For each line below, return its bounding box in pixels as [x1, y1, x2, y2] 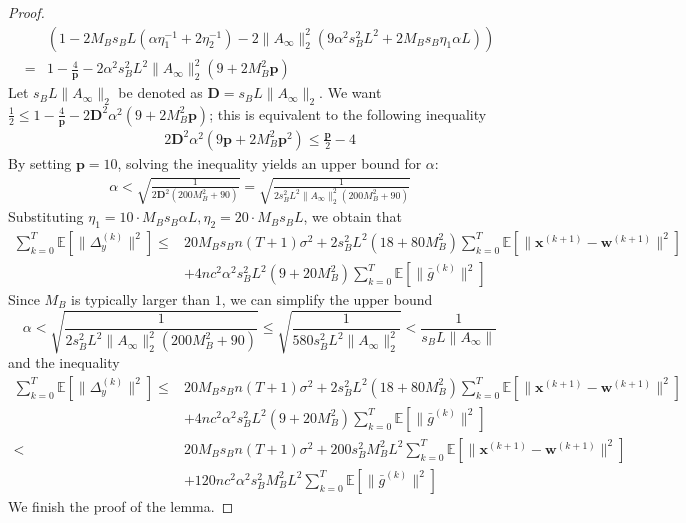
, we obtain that [303, 206, 402, 227]
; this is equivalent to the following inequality [209, 103, 487, 124]
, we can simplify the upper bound [221, 289, 433, 310]
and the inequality [8, 352, 120, 373]
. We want [319, 82, 382, 103]
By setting [8, 152, 72, 173]
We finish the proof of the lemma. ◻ [8, 495, 234, 516]
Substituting [8, 206, 84, 227]
